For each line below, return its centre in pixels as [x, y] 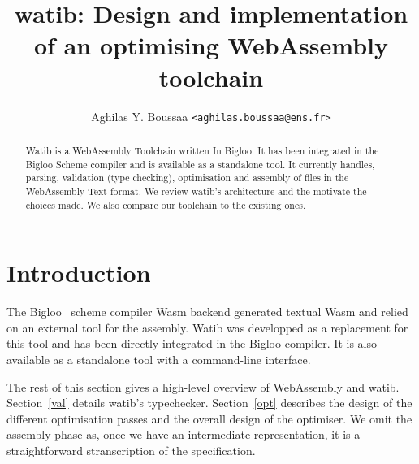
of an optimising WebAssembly [211, 45]
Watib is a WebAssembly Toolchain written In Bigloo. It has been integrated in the [202, 150]
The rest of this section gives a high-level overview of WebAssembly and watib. [203, 386]
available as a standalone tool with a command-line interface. [159, 359]
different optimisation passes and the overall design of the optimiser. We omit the [209, 418]
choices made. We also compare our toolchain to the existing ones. [166, 204]
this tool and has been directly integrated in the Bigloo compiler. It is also [192, 343]
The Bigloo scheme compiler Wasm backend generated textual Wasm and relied [207, 312]
